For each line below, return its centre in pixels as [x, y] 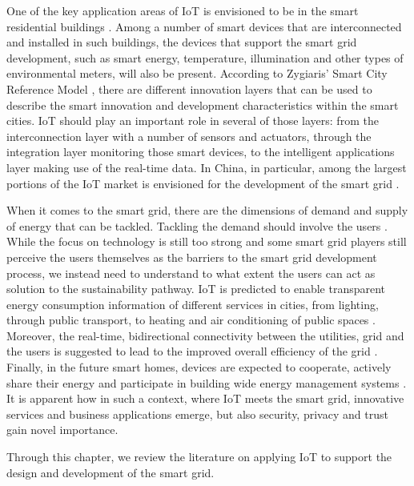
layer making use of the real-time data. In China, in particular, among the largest [207, 167]
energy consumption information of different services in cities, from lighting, [193, 304]
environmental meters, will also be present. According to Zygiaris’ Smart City [197, 73]
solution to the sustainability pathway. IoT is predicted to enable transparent [196, 289]
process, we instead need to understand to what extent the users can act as [191, 273]
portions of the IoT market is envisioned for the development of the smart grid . [203, 183]
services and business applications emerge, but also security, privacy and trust [197, 414]
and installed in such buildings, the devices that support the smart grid [182, 42]
